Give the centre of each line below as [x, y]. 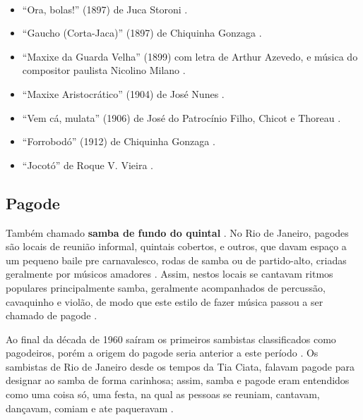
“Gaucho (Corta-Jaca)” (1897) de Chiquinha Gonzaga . [142, 33]
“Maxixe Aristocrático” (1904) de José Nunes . [123, 93]
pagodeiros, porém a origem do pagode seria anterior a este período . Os [162, 353]
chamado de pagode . [52, 315]
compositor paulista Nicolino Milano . [104, 70]
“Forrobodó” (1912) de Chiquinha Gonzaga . [119, 141]
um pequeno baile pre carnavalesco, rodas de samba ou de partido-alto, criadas [176, 260]
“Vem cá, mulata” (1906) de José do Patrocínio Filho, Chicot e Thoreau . [181, 117]
